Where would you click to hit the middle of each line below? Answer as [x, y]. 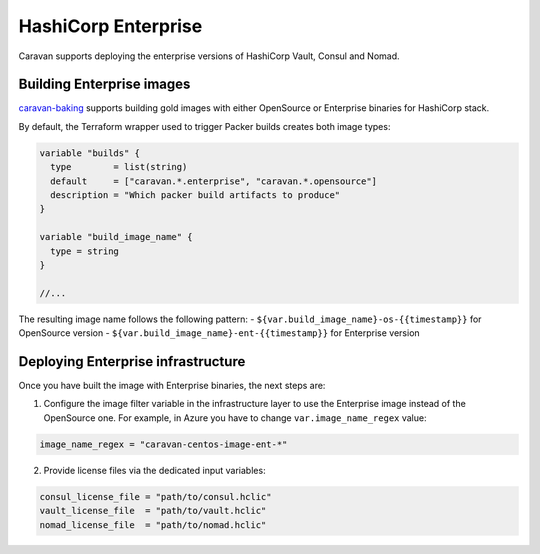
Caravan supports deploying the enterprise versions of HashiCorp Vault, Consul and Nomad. [209, 56]
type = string [85, 251]
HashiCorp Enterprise [110, 26]
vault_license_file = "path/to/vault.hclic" [153, 511]
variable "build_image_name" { [116, 237]
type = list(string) [119, 167]
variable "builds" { [89, 153]
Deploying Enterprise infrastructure [132, 361]
